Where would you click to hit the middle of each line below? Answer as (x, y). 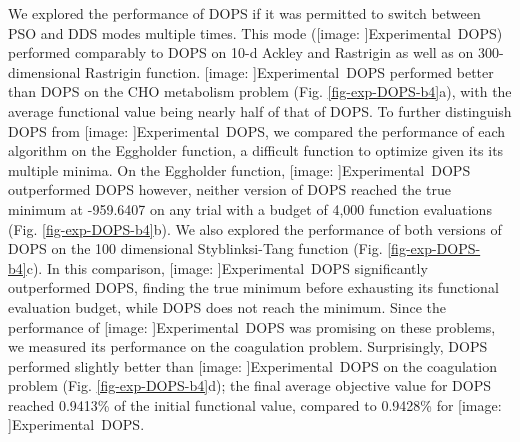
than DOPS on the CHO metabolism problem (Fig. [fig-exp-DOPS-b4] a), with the (260, 91)
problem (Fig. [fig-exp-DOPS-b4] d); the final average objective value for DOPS (249, 385)
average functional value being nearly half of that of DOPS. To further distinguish (260, 110)
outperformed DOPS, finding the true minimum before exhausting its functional (253, 287)
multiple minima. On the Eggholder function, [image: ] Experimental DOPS (239, 169)
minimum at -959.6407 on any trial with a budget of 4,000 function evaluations (250, 208)
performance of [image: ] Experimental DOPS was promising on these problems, (252, 326)
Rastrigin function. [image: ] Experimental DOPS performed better (289, 71)
